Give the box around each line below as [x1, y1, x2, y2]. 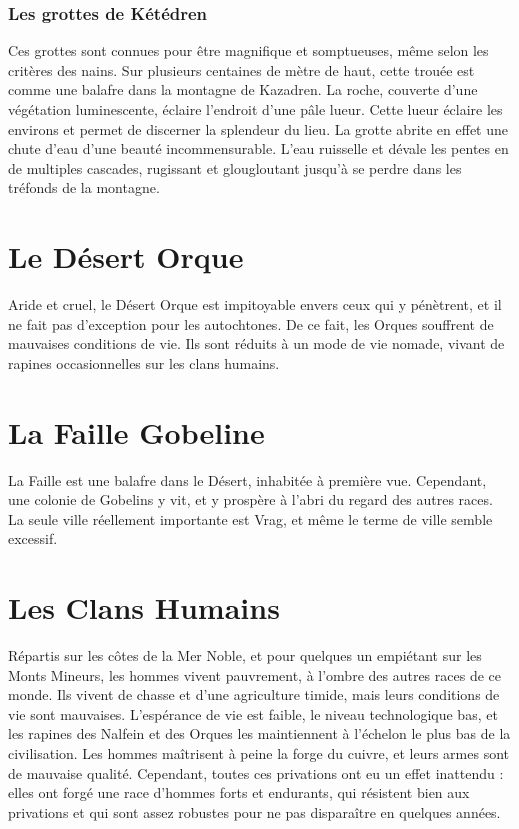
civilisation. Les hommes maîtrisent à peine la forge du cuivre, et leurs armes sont [8, 743, 509, 764]
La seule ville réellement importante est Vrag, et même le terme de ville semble [8, 508, 493, 529]
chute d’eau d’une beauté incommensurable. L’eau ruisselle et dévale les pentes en [8, 138, 509, 159]
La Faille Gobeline [8, 411, 265, 452]
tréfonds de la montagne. [8, 177, 160, 198]
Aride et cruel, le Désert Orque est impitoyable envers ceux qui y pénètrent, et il [8, 294, 502, 315]
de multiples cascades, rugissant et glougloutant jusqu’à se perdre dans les [8, 157, 462, 178]
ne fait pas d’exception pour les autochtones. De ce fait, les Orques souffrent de [8, 313, 494, 334]
